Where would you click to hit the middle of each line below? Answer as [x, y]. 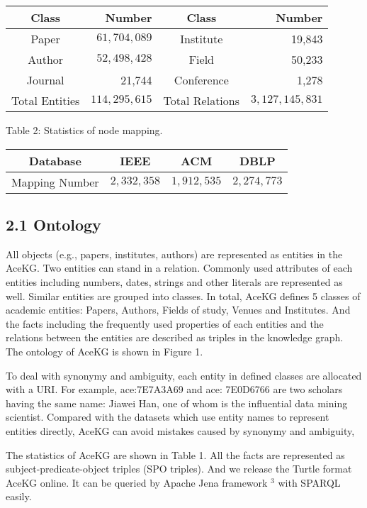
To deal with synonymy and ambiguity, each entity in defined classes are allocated [184, 375]
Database [55, 160]
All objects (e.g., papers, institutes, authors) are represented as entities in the [174, 254]
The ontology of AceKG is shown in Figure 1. [105, 351]
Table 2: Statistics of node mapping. [84, 130]
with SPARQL [309, 482]
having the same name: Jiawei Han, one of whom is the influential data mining [177, 403]
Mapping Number [55, 182]
